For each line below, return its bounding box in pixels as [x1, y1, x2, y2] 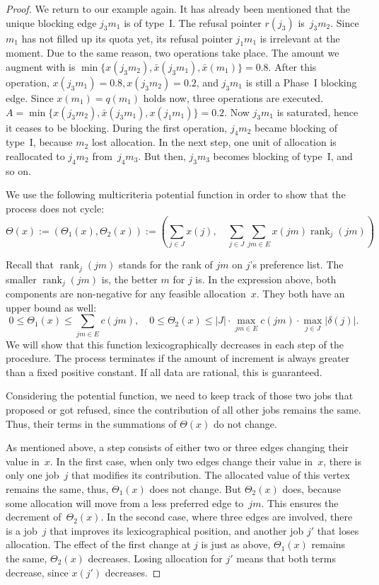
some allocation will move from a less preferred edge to [6, 495, 244, 510]
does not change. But [149, 482, 242, 496]
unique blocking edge [6, 15, 97, 30]
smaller [6, 271, 37, 286]
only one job [6, 467, 59, 482]
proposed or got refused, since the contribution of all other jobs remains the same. [6, 402, 361, 417]
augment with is [6, 59, 76, 74]
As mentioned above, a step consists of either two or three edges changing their [6, 440, 349, 455]
